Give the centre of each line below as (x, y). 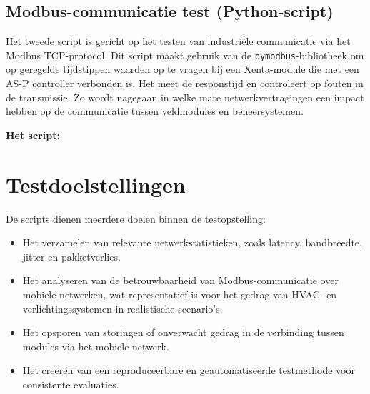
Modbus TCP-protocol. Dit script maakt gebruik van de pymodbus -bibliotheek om (185, 55)
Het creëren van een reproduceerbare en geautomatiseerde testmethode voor (189, 370)
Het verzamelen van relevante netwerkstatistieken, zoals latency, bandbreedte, (192, 242)
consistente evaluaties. (71, 384)
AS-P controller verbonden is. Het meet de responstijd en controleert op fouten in (185, 83)
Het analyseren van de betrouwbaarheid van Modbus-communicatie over (180, 280)
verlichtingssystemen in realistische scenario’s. (122, 308)
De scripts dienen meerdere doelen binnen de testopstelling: (136, 218)
